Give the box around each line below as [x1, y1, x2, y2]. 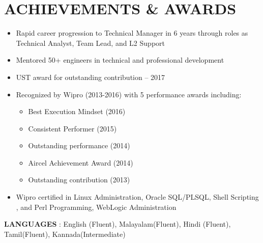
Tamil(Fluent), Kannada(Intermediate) [4, 228, 126, 239]
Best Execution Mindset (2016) [28, 106, 126, 117]
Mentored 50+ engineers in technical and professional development [16, 55, 224, 65]
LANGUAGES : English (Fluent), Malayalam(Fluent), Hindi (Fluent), [4, 219, 231, 229]
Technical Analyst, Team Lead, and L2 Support [16, 37, 165, 48]
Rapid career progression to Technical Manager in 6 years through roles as [16, 28, 248, 38]
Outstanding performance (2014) [28, 140, 130, 151]
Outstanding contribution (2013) [28, 174, 130, 185]
